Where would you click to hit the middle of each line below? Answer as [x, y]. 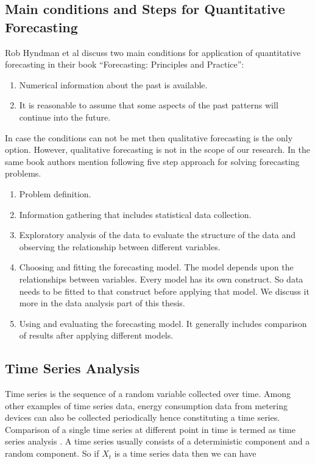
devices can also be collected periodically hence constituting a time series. [143, 417]
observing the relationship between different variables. [120, 246]
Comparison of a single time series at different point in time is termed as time [150, 429]
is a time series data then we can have [185, 453]
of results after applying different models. [96, 335]
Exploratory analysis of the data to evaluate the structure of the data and [157, 235]
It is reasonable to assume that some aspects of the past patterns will [149, 105]
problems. [23, 173]
